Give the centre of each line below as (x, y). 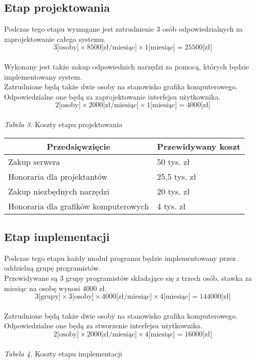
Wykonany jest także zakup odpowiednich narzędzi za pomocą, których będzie (127, 66)
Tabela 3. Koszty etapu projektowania (63, 124)
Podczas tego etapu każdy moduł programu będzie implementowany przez (120, 258)
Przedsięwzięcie (78, 146)
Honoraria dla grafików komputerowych (79, 206)
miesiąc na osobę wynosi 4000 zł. (55, 288)
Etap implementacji (57, 236)
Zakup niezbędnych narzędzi (59, 191)
